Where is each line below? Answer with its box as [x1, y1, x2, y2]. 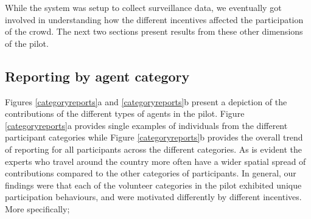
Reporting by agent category [5, 66, 190, 85]
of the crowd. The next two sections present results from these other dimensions [5, 25, 303, 38]
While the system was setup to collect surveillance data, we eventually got [5, 1, 282, 13]
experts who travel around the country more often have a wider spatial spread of [5, 155, 306, 167]
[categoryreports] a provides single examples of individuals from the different [5, 119, 288, 131]
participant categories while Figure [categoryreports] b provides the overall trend [5, 131, 303, 144]
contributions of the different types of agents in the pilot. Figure [5, 107, 245, 120]
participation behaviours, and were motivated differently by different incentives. [5, 190, 302, 203]
